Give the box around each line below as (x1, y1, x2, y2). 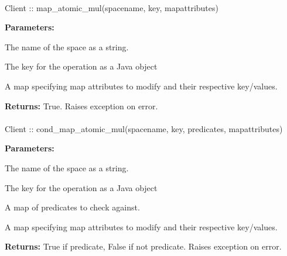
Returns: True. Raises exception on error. (5, 99, 158, 112)
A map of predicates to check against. (5, 201, 140, 213)
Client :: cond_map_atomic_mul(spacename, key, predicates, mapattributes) (5, 122, 283, 134)
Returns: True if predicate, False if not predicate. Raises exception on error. (5, 240, 282, 252)
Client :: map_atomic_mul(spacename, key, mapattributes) (5, 1, 218, 13)
